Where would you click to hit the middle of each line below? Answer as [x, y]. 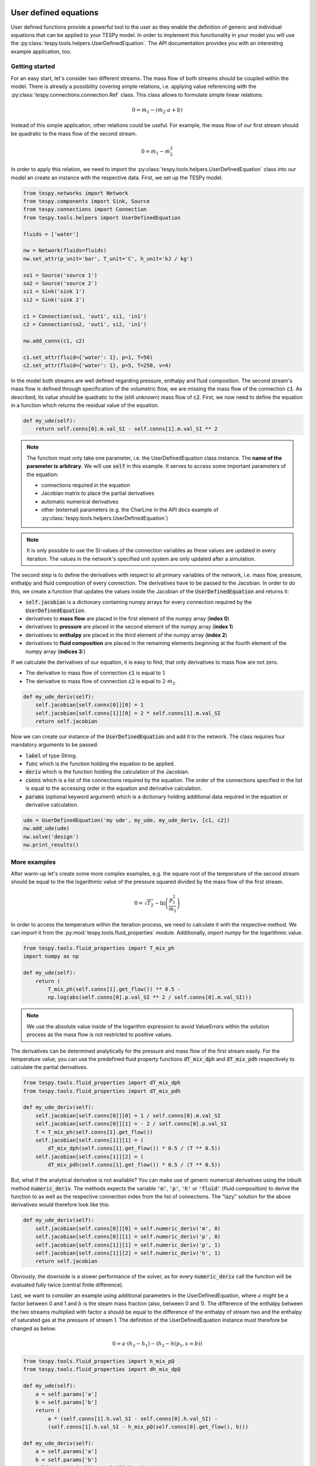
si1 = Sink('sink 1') [54, 291]
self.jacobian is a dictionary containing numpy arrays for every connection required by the [139, 602]
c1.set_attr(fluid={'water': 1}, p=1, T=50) [88, 357]
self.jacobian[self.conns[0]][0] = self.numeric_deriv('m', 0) [128, 1228]
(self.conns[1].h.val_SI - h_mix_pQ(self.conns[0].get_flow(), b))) [148, 1427]
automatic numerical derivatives [80, 501]
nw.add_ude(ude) [47, 829]
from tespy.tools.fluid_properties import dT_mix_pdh [102, 1091]
